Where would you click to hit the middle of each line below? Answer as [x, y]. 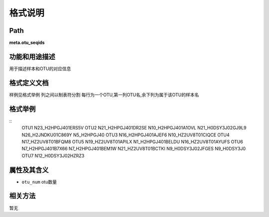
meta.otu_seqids [27, 43]
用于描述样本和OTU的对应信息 [40, 68]
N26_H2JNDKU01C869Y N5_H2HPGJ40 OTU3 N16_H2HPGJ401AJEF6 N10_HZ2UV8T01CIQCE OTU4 [126, 135]
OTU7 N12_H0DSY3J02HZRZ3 [53, 156]
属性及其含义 [29, 170]
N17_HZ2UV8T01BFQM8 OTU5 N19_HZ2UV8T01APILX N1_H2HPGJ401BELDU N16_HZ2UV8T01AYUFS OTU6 [133, 141]
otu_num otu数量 [39, 182]
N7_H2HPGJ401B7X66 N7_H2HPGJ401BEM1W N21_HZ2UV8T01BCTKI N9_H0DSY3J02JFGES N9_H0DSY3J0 [134, 149]
